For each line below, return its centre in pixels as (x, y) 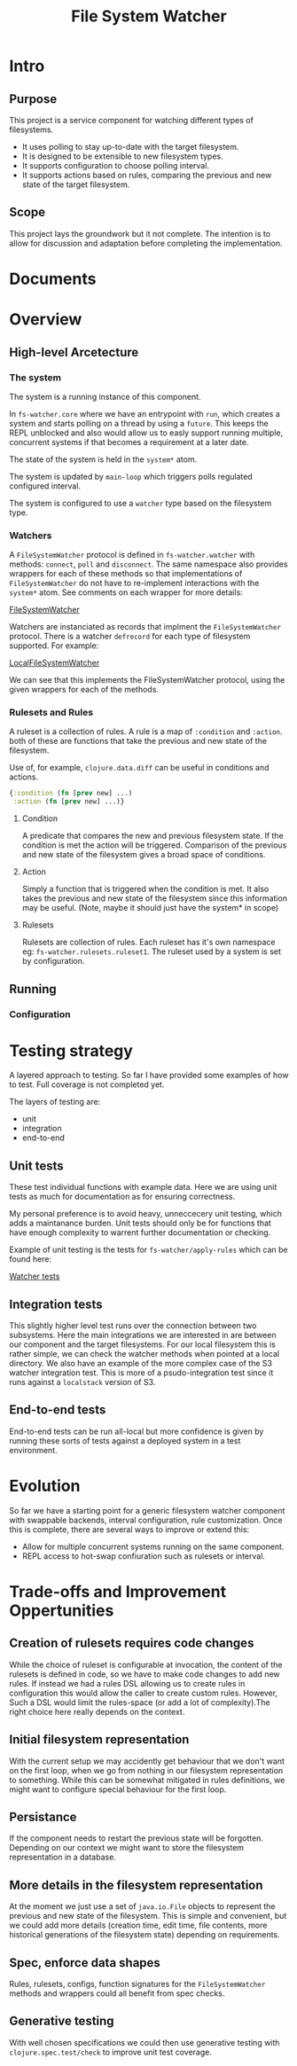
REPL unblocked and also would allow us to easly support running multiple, (146, 433)
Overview (46, 320)
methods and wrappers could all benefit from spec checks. (117, 1993)
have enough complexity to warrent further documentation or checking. (140, 1233)
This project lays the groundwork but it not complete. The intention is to (140, 233)
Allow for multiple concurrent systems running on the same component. (153, 1546)
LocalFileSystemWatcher (55, 663)
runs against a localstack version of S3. (82, 1382)
